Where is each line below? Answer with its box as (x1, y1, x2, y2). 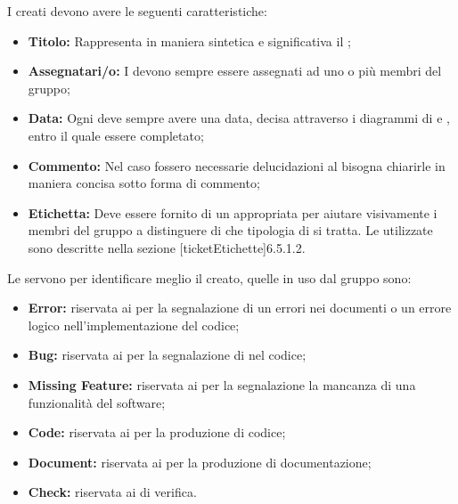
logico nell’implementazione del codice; (28, 315, 240, 334)
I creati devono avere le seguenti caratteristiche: (7, 2, 267, 20)
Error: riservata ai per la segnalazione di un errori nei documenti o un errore (28, 298, 452, 317)
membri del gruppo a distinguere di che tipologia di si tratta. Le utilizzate (28, 221, 433, 240)
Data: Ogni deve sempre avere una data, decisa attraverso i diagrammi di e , (28, 109, 450, 127)
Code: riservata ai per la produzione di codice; (28, 423, 286, 442)
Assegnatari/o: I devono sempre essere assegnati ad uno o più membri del (28, 61, 442, 80)
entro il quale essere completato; (28, 126, 204, 144)
